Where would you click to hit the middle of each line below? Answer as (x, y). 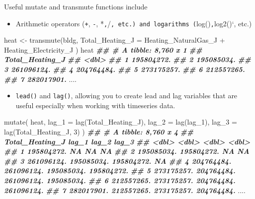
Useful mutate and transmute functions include (76, 6)
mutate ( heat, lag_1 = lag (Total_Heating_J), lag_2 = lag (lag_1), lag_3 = (121, 122)
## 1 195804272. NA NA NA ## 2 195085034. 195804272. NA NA (127, 151)
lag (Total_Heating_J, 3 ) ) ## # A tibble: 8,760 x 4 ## (99, 132)
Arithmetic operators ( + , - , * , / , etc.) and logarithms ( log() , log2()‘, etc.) (134, 23)
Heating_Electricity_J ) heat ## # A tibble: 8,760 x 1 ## (103, 49)
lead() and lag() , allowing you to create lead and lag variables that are (127, 96)
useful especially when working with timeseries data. (95, 105)
